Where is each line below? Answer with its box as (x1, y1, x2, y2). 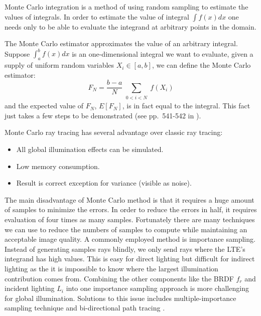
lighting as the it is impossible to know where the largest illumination (5, 263, 218, 273)
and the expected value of (5, 100, 84, 111)
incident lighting (5, 283, 55, 293)
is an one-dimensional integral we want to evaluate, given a (72, 48, 253, 59)
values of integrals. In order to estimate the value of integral (5, 11, 189, 22)
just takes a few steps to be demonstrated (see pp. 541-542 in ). (5, 110, 201, 120)
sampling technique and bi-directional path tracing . (5, 302, 165, 313)
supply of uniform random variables (5, 60, 114, 70)
